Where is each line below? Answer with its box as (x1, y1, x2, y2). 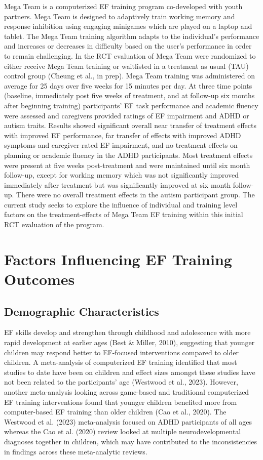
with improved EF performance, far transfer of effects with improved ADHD (4, 130, 241, 140)
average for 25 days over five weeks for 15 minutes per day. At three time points (4, 80, 252, 91)
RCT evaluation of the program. (4, 219, 104, 230)
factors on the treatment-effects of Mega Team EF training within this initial (4, 209, 243, 220)
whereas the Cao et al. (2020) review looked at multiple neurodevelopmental (4, 426, 241, 437)
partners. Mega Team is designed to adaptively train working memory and (4, 11, 235, 21)
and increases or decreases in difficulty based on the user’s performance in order (4, 40, 252, 51)
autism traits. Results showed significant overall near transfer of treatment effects (4, 120, 256, 131)
